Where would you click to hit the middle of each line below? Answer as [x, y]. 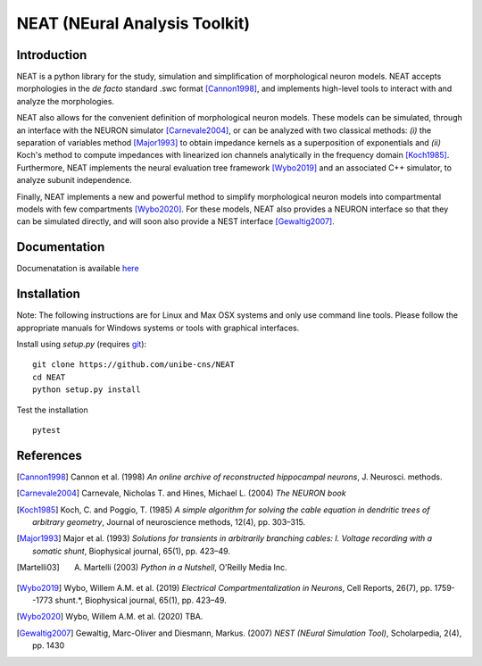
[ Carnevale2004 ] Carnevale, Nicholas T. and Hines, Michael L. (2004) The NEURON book [182, 493]
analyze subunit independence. [75, 180]
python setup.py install [87, 390]
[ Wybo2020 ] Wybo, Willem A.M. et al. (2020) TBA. [110, 617]
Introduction [52, 55]
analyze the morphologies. [66, 101]
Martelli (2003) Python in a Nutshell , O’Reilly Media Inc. [185, 568]
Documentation [61, 247]
